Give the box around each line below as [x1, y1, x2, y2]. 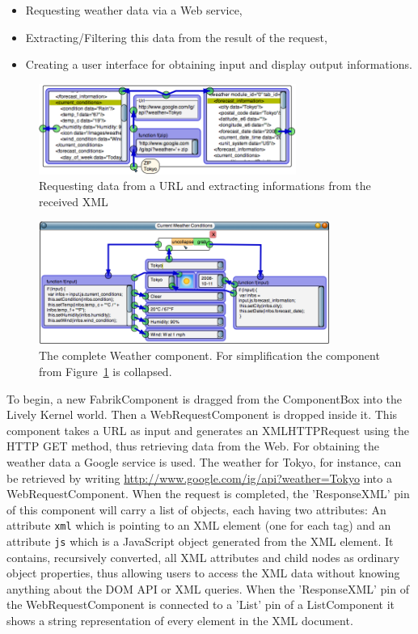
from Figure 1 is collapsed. [39, 362, 172, 379]
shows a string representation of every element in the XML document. [6, 611, 353, 628]
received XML [39, 192, 108, 209]
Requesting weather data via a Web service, [25, 2, 243, 18]
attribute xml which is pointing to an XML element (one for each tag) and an [6, 517, 391, 534]
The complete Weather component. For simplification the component [39, 347, 380, 364]
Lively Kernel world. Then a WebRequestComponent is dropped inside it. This [6, 406, 398, 423]
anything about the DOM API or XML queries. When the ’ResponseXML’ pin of [6, 580, 409, 597]
